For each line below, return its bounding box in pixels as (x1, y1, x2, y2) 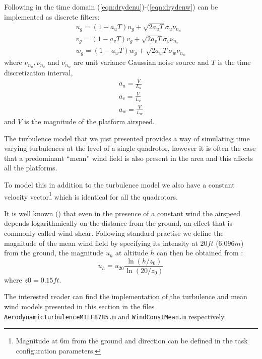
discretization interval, (4, 67, 73, 78)
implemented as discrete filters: (4, 11, 100, 22)
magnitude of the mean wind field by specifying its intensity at (4, 237, 198, 248)
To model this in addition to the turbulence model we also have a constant (4, 179, 235, 190)
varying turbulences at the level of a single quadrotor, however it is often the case (4, 143, 256, 153)
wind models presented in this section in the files (4, 301, 155, 312)
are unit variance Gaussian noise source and (74, 57, 209, 67)
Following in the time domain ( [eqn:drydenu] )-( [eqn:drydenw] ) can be (4, 2, 218, 12)
